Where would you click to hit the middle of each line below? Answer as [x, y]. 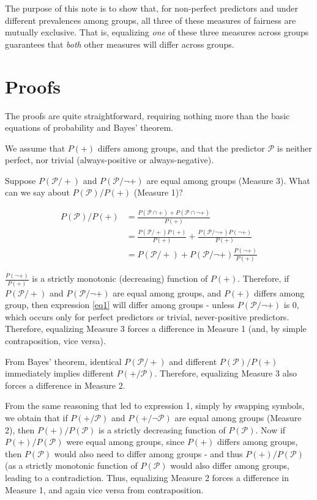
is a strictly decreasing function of [162, 429]
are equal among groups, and [167, 292]
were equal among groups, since [125, 442]
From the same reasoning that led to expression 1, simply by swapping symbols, [155, 406]
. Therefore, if [263, 278]
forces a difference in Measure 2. [65, 385]
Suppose [21, 180]
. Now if [270, 429]
